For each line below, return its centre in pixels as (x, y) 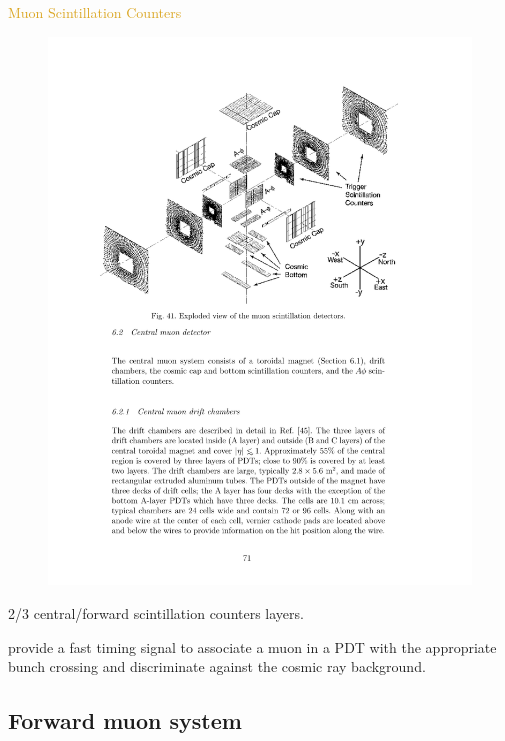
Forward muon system (125, 720)
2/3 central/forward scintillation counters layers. (156, 613)
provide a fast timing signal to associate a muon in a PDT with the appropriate (252, 646)
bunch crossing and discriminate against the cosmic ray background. (217, 666)
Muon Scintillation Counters (95, 12)
